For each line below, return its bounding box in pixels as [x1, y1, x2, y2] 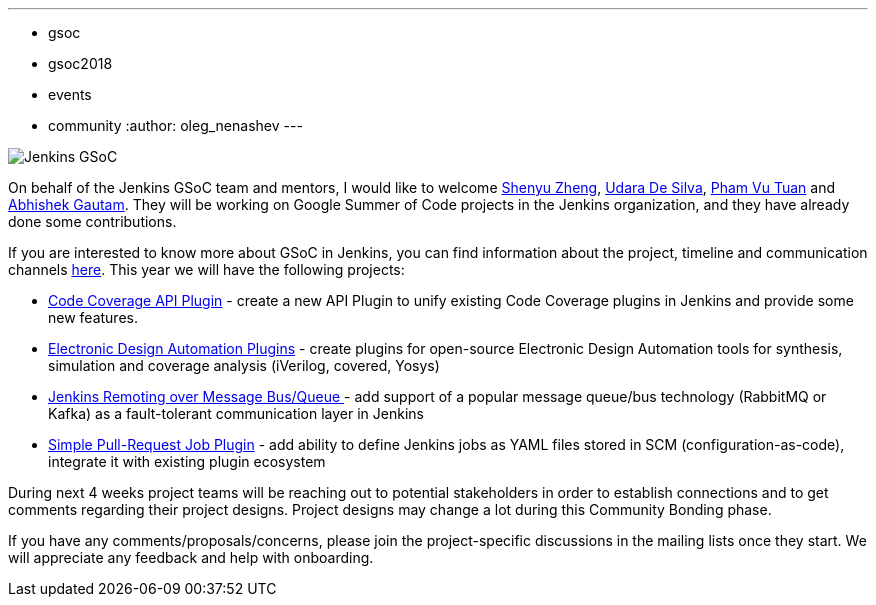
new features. [48, 309, 138, 326]
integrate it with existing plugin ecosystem [48, 453, 326, 470]
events [48, 86, 92, 103]
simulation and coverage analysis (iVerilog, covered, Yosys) [48, 357, 440, 374]
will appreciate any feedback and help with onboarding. [8, 549, 374, 566]
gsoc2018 [48, 55, 113, 72]
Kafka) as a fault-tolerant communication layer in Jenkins [48, 405, 424, 422]
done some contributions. [8, 213, 177, 230]
